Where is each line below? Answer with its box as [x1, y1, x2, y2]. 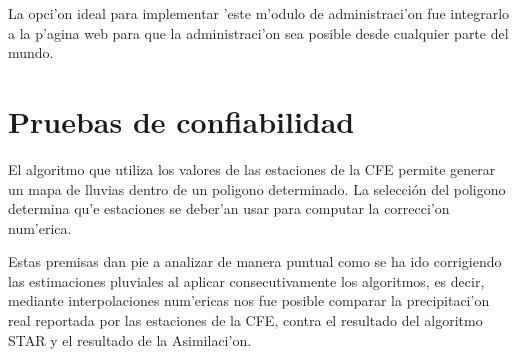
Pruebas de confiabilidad [8, 100, 355, 141]
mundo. [8, 42, 54, 63]
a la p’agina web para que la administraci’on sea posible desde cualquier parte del [8, 22, 509, 43]
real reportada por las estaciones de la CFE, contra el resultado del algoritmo [8, 310, 483, 331]
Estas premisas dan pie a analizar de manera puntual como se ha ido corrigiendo [8, 251, 502, 272]
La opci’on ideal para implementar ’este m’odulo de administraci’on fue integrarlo [8, 3, 510, 23]
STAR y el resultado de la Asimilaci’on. [8, 329, 252, 350]
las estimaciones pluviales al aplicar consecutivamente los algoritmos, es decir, [8, 270, 485, 291]
